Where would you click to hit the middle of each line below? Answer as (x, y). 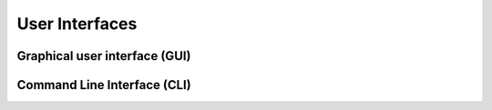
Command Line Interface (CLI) (104, 85)
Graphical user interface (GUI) (104, 56)
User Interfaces (77, 24)
